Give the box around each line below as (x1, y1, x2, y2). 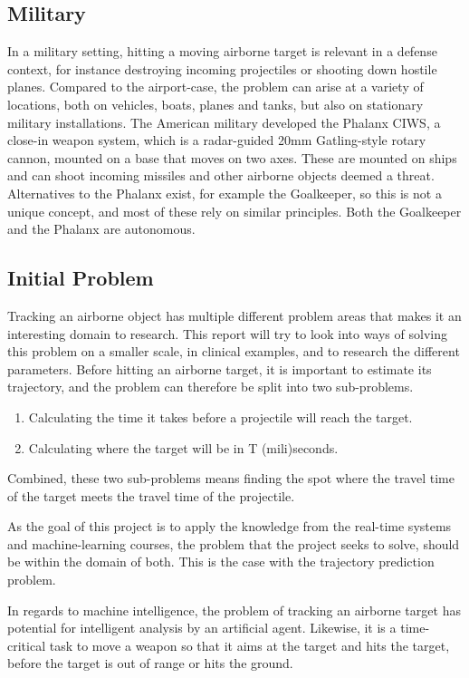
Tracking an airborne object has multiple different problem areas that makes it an (7, 305, 462, 324)
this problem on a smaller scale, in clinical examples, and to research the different (7, 342, 460, 361)
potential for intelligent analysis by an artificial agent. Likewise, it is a (7, 618, 397, 637)
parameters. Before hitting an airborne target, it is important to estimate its (7, 359, 432, 378)
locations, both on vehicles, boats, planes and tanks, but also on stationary (7, 94, 424, 113)
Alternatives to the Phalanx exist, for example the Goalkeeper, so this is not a (7, 183, 442, 202)
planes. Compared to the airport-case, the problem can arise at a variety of (7, 77, 424, 96)
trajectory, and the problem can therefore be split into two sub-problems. (7, 377, 414, 396)
